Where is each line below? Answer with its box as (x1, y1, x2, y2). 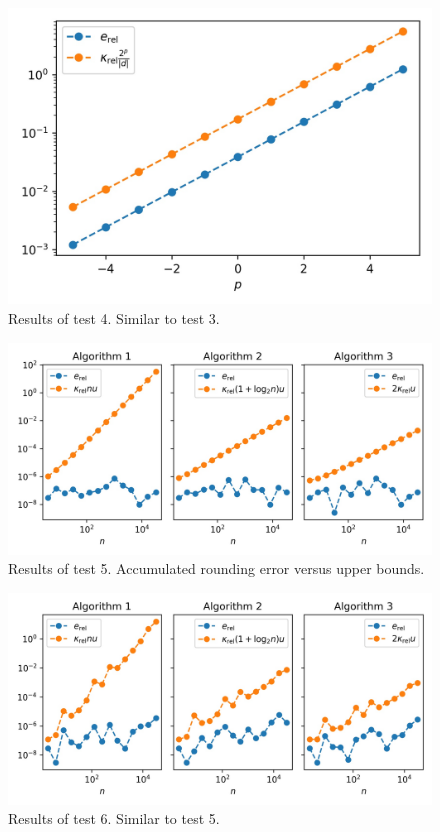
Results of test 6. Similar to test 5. (8, 808, 220, 829)
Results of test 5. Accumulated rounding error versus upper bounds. (8, 558, 425, 579)
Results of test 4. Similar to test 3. (8, 308, 220, 329)
